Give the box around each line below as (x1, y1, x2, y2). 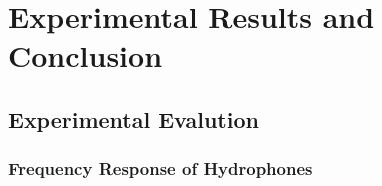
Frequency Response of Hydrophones (8, 156, 313, 181)
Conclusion (8, 35, 163, 76)
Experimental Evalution (8, 103, 259, 134)
